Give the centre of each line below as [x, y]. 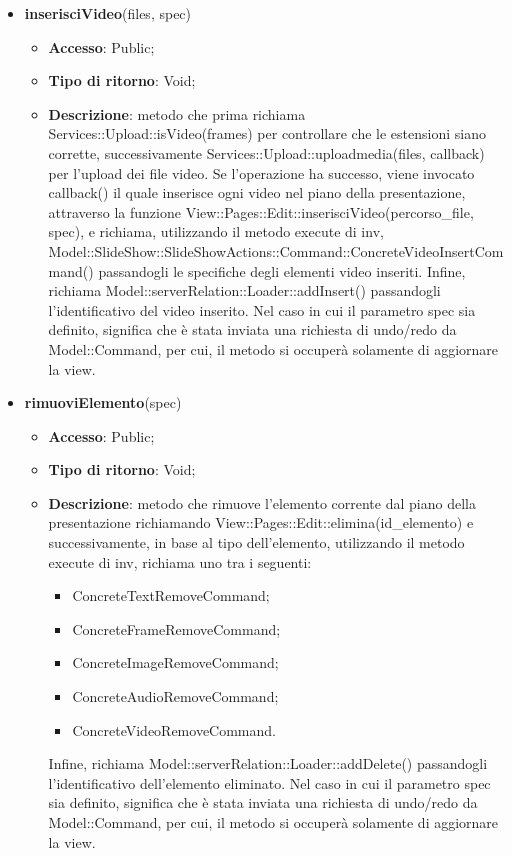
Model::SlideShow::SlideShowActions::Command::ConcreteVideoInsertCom [276, 250]
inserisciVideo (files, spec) [108, 13]
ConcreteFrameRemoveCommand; [176, 628]
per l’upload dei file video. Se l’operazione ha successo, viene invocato [261, 172]
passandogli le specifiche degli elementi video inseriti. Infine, [282, 270]
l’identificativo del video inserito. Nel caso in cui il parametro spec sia [262, 309]
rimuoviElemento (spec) [103, 402]
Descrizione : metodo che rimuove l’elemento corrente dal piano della [262, 502]
